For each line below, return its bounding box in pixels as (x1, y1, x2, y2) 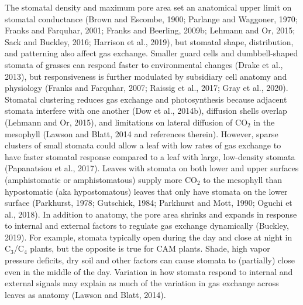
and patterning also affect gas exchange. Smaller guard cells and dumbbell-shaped (5, 47, 298, 59)
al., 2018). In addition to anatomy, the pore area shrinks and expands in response (5, 208, 297, 220)
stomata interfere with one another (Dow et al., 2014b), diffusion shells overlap (5, 104, 287, 117)
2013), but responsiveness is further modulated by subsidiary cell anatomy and (5, 70, 287, 82)
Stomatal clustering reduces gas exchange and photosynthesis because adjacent (5, 93, 287, 105)
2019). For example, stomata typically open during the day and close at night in (5, 231, 292, 243)
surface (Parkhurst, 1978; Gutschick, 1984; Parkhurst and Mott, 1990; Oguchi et (5, 196, 292, 209)
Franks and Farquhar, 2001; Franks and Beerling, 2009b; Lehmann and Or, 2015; (5, 24, 295, 36)
